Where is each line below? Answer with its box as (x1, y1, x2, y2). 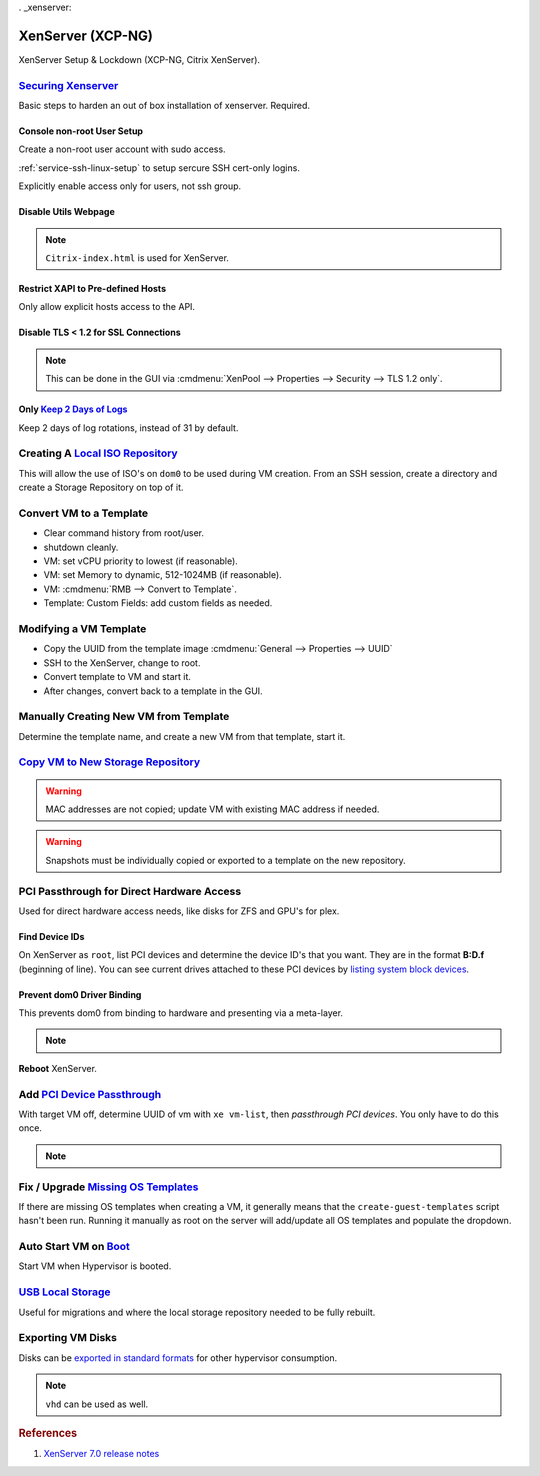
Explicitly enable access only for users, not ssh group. (18, 180, 242, 192)
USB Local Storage (18, 1285, 111, 1299)
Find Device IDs (18, 930, 85, 942)
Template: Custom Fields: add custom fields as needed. (43, 597, 273, 609)
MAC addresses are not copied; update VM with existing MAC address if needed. (45, 803, 380, 815)
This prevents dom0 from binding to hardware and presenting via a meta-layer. (18, 1007, 344, 1019)
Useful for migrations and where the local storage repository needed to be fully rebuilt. (18, 1306, 376, 1318)
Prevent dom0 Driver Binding (18, 988, 142, 1000)
